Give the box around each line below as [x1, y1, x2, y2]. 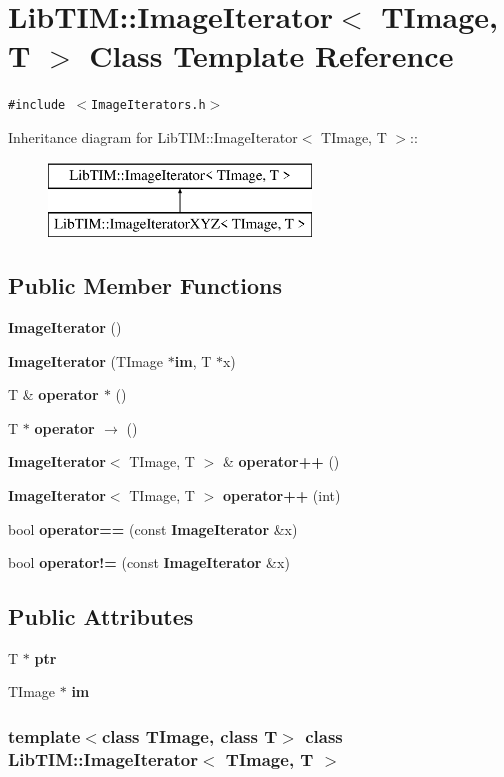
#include [8, 98, 66, 113]
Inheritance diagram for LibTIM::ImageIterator [8, 126, 298, 147]
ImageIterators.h [91, 98, 206, 113]
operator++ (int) [222, 484, 341, 505]
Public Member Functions [8, 270, 282, 301]
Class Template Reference [89, 35, 454, 76]
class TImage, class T [101, 724, 278, 748]
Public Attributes [8, 601, 194, 632]
